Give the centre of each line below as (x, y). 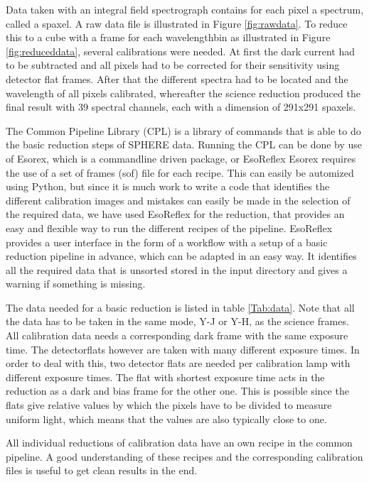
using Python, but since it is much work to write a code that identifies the (168, 186)
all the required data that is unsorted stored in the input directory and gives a (177, 269)
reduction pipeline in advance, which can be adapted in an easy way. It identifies (181, 256)
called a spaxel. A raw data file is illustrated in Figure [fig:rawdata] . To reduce (177, 23)
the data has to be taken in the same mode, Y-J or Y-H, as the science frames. (177, 321)
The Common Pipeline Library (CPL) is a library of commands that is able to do (183, 130)
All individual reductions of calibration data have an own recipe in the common (179, 443)
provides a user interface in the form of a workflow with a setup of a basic (167, 242)
